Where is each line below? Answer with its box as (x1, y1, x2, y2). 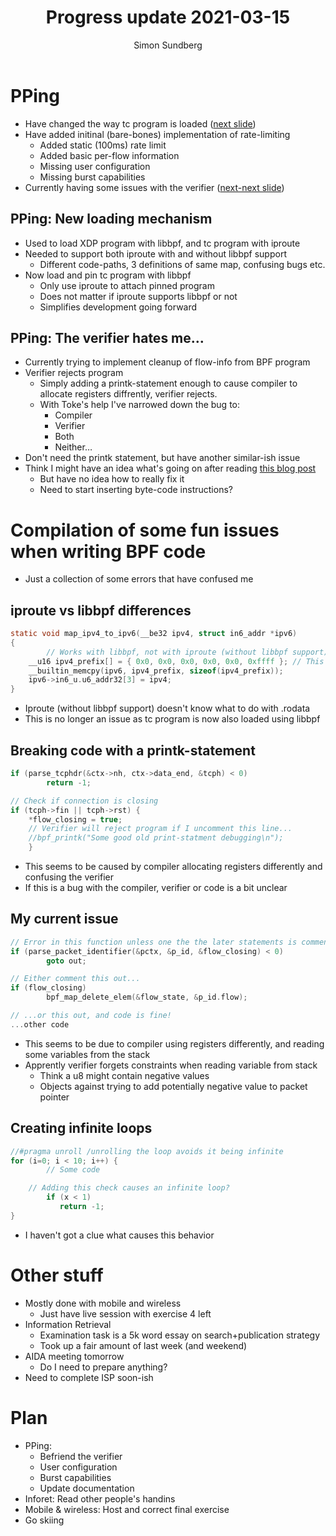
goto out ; (46, 956, 87, 966)
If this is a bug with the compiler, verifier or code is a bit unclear (24, 882, 288, 893)
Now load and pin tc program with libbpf (24, 269, 192, 281)
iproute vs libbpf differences (10, 602, 192, 619)
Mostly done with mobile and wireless (24, 1297, 182, 1309)
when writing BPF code (10, 540, 207, 563)
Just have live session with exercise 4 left (39, 1307, 212, 1320)
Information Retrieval (24, 1318, 112, 1330)
